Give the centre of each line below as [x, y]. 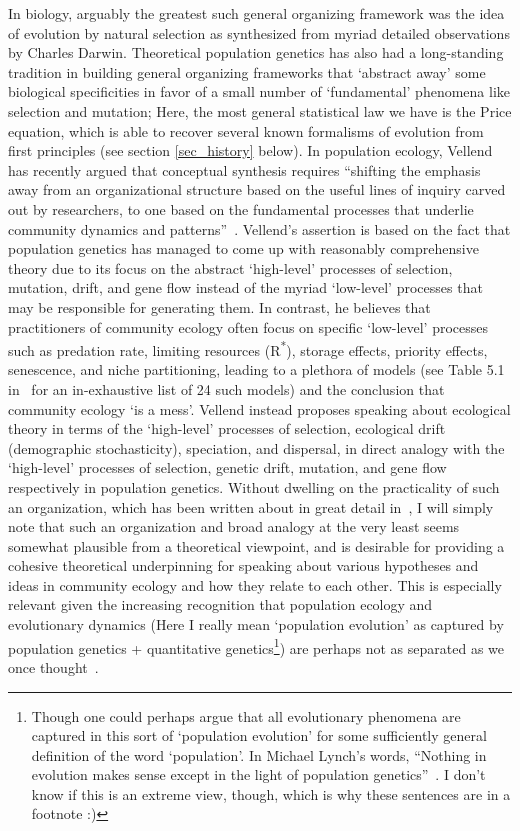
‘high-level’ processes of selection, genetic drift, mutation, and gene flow [227, 467]
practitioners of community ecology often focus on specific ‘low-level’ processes [248, 326]
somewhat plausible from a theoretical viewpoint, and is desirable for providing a [256, 545]
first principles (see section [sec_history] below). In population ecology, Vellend [250, 150]
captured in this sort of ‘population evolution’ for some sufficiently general [259, 735]
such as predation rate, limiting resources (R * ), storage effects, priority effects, [248, 348]
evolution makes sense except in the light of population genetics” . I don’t [258, 774]
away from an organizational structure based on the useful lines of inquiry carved [257, 189]
